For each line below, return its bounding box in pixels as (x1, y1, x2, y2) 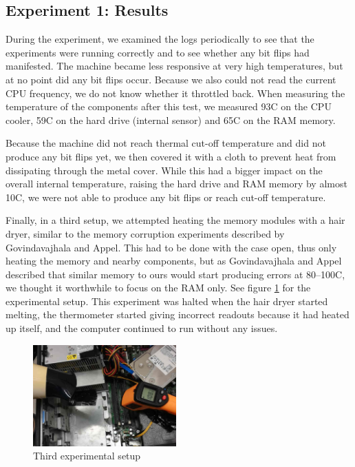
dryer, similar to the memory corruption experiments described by (6, 226, 285, 240)
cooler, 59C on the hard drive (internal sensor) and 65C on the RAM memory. (6, 112, 336, 127)
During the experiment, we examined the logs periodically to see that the (6, 32, 314, 46)
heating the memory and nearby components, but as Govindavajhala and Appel (6, 253, 342, 268)
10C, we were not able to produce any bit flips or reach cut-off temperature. (6, 189, 326, 204)
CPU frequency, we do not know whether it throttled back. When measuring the (6, 85, 345, 100)
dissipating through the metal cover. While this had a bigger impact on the (6, 163, 323, 177)
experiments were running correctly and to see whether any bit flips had (6, 45, 310, 59)
